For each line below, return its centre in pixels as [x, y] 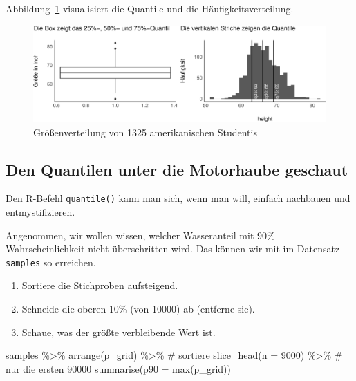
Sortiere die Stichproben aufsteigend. [100, 285]
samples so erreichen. [51, 262]
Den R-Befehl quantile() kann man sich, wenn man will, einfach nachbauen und [178, 198]
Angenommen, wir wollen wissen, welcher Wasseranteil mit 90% [140, 235]
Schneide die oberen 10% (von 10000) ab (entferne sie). [138, 309]
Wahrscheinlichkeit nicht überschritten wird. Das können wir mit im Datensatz [173, 249]
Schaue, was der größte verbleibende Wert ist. [119, 332]
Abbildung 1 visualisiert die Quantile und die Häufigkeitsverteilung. [150, 8]
